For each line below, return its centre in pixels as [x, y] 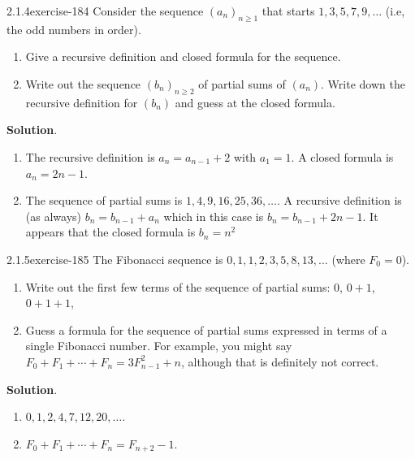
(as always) [53, 216]
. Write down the [363, 83]
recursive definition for [82, 102]
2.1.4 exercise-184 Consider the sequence [105, 11]
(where [348, 259]
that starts [288, 11]
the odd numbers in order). [74, 29]
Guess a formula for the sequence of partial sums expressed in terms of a [206, 329]
